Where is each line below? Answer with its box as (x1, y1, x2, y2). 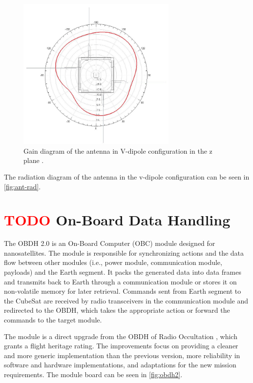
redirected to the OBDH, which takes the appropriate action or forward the (4, 305, 230, 315)
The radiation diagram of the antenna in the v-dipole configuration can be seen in (4, 171, 250, 181)
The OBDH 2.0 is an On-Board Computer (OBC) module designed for (4, 238, 215, 248)
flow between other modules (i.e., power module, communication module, (4, 257, 222, 267)
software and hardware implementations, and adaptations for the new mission (4, 360, 236, 370)
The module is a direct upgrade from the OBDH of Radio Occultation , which (4, 331, 237, 341)
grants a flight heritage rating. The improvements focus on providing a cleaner (4, 341, 238, 351)
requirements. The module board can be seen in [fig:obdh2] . (4, 369, 183, 379)
